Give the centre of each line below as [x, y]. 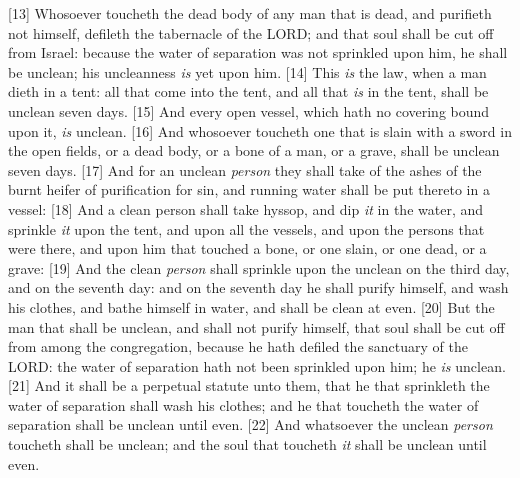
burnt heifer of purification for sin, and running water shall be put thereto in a [249, 189]
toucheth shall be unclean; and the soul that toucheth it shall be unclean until [247, 444]
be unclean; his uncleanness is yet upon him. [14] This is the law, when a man [247, 71]
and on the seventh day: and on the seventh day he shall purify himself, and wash [258, 287]
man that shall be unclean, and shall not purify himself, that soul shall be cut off [256, 326]
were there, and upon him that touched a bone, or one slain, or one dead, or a [247, 248]
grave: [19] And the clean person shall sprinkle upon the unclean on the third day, [259, 267]
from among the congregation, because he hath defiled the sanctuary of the [238, 346]
